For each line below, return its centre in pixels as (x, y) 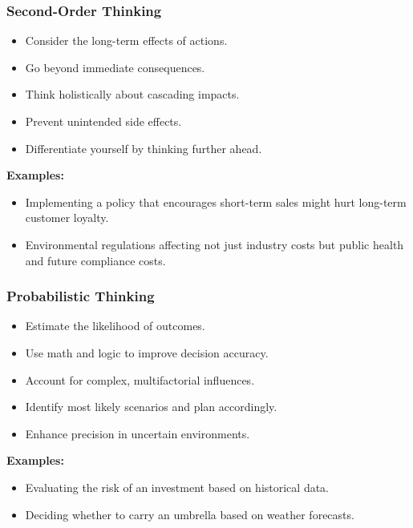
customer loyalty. (67, 218)
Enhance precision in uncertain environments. (138, 433)
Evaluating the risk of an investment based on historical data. (177, 487)
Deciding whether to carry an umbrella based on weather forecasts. (190, 514)
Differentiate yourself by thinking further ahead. (144, 148)
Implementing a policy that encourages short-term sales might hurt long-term (216, 202)
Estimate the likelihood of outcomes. (115, 326)
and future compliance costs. (95, 260)
